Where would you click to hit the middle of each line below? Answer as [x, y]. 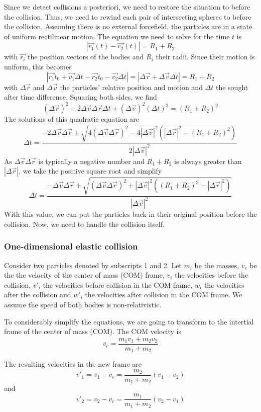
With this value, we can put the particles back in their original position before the [130, 214]
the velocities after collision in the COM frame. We [164, 295]
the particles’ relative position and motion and [131, 87]
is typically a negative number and [91, 161]
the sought [232, 87]
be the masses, [217, 265]
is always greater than [208, 161]
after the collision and [38, 295]
